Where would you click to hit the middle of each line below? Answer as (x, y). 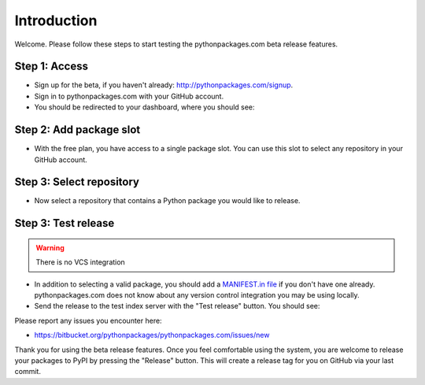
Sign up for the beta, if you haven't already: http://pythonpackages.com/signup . (164, 85)
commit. (28, 372)
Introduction (56, 20)
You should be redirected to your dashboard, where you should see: (144, 107)
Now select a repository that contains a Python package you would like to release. (167, 201)
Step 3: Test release (65, 223)
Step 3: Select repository (77, 182)
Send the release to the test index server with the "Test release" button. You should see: (177, 306)
